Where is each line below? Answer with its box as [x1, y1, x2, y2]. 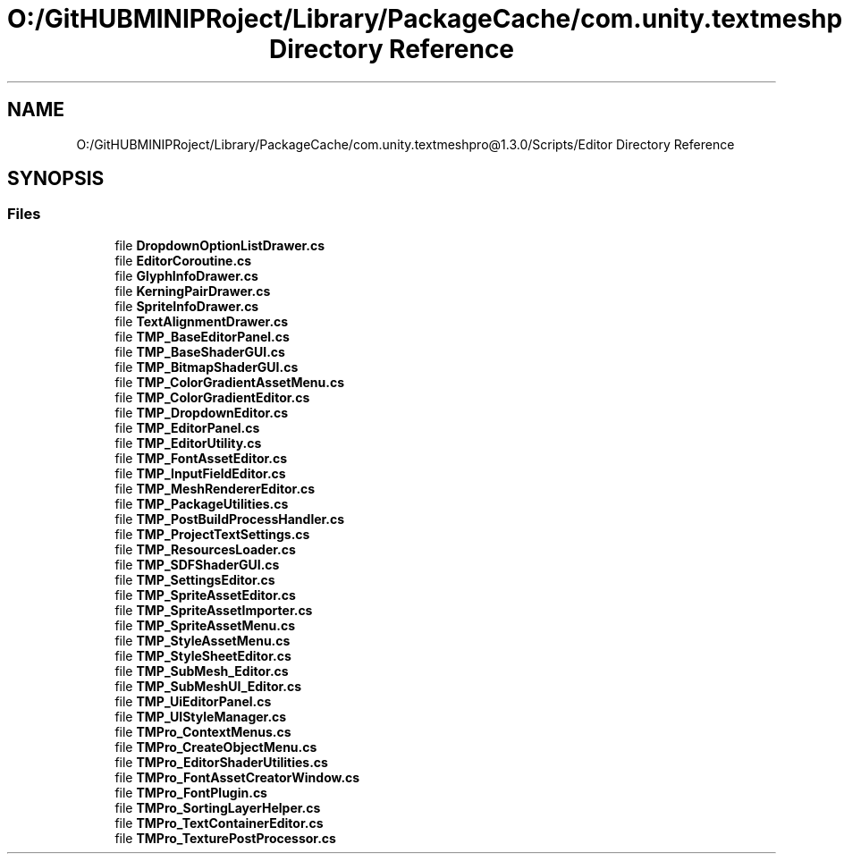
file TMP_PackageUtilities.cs [114, 495, 289, 511]
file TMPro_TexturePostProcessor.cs [114, 830, 336, 846]
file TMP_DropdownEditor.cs [114, 404, 289, 420]
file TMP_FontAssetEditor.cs [114, 450, 288, 466]
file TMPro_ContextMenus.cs [114, 723, 291, 739]
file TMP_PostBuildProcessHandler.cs [114, 511, 345, 527]
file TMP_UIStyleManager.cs [114, 708, 287, 724]
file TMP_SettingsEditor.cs [114, 571, 275, 587]
